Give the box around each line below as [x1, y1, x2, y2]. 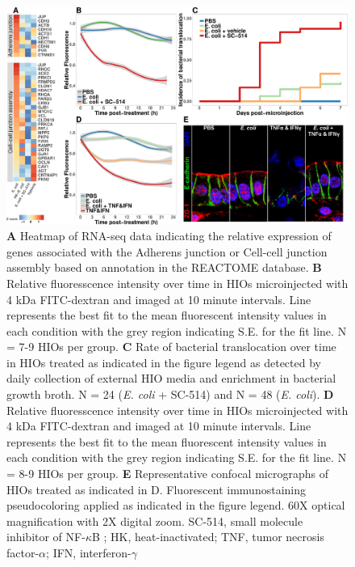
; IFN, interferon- [46, 544, 132, 561]
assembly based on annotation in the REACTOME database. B [6, 259, 322, 276]
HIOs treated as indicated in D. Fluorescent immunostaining [6, 480, 306, 497]
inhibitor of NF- [6, 528, 86, 545]
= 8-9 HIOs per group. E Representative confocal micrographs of [6, 465, 328, 482]
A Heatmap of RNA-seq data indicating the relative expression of [6, 227, 332, 244]
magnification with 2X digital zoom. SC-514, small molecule [6, 512, 303, 529]
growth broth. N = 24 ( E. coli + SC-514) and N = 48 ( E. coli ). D [6, 386, 334, 403]
